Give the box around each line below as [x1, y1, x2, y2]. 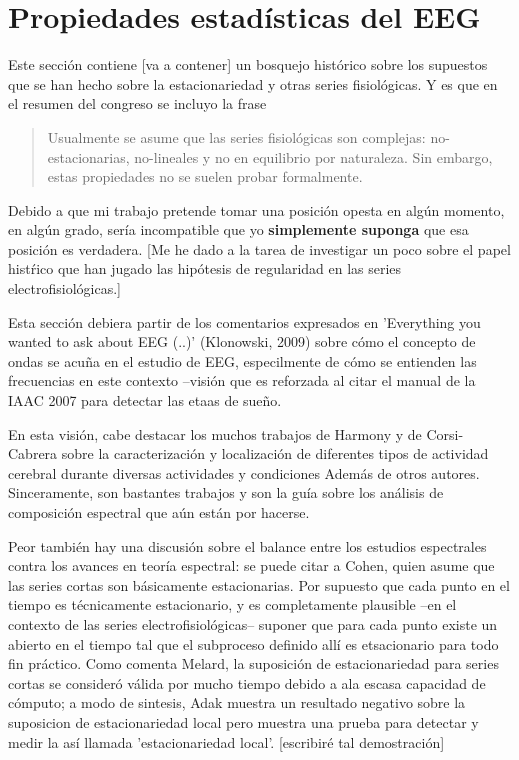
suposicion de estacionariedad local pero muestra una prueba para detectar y [8, 711, 479, 732]
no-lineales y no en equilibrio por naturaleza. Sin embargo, [134, 146, 493, 167]
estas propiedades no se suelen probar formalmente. [47, 166, 363, 187]
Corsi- [426, 423, 464, 444]
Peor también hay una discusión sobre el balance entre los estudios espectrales [8, 535, 487, 556]
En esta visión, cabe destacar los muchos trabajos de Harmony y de [8, 423, 422, 444]
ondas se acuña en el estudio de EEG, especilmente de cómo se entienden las [8, 350, 477, 371]
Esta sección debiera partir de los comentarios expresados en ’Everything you [8, 311, 481, 332]
